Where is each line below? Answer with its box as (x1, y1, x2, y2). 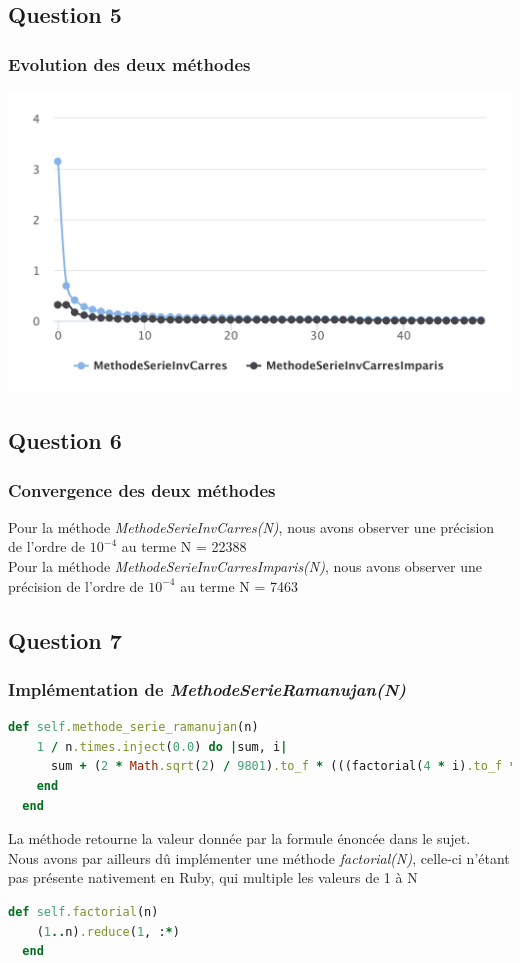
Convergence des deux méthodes (8, 477, 276, 502)
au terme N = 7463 (180, 575, 299, 596)
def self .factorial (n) (8, 904, 159, 919)
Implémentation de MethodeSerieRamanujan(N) (8, 676, 407, 701)
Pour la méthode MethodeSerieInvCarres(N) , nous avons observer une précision (8, 516, 495, 537)
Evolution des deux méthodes (8, 51, 251, 76)
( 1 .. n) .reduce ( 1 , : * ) (36, 924, 180, 939)
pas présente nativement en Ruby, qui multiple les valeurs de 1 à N (8, 867, 418, 888)
